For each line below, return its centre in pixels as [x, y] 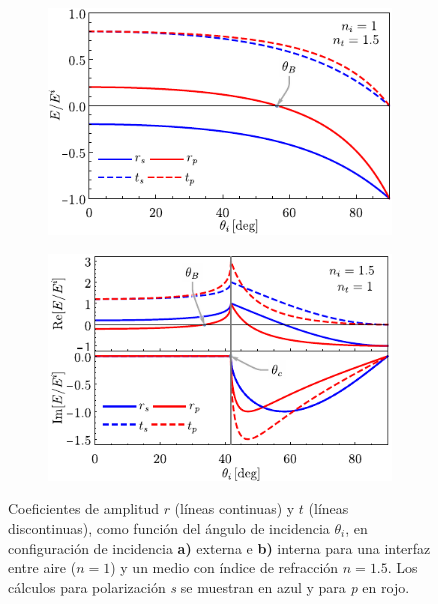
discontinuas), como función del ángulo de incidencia [169, 527]
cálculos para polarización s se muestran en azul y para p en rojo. [209, 586]
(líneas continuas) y [234, 508]
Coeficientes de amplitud [83, 508]
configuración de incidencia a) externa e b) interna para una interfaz [219, 547]
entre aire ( [42, 567]
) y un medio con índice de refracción [224, 567]
